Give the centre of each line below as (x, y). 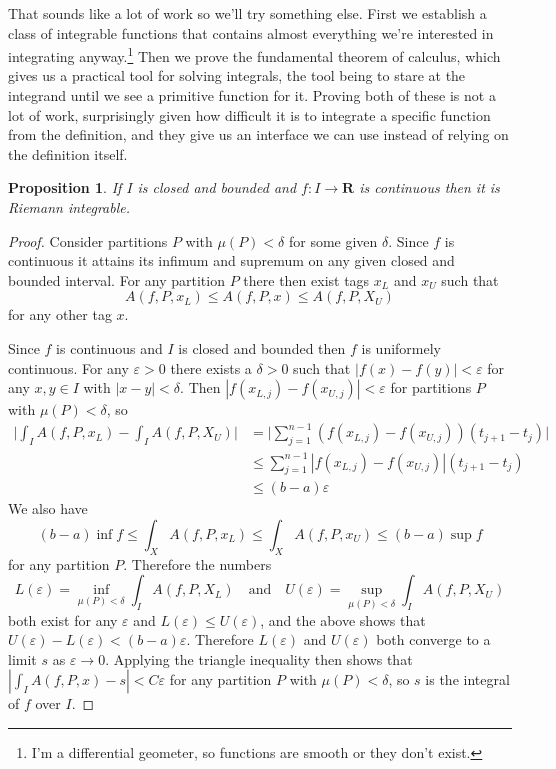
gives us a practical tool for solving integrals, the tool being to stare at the (237, 75)
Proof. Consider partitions (88, 240)
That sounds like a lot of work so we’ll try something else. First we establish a (247, 13)
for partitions (431, 387)
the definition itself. (68, 153)
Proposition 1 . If (65, 187)
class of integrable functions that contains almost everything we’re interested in (251, 32)
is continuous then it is (429, 187)
